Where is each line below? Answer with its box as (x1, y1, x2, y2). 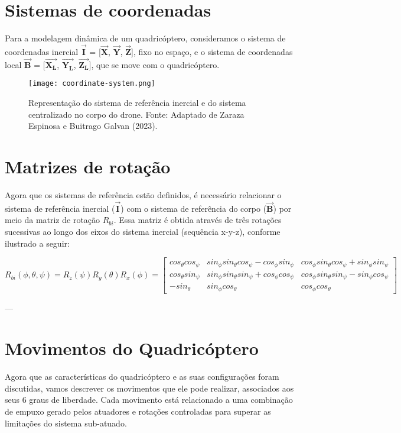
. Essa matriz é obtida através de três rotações (113, 214, 282, 226)
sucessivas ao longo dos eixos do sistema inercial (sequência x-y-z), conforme (5, 225, 281, 237)
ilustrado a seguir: (5, 237, 70, 249)
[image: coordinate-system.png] (28, 79, 155, 88)
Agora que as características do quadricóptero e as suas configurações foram (5, 370, 279, 383)
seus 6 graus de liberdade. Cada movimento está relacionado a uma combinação (5, 393, 293, 406)
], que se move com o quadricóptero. (89, 58, 220, 70)
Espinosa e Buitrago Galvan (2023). (28, 119, 158, 132)
